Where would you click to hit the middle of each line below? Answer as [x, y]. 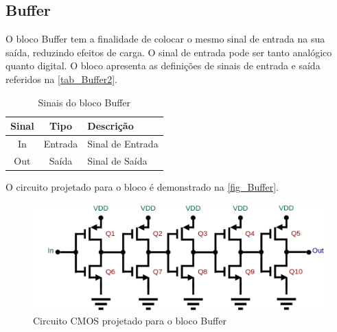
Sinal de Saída [117, 160]
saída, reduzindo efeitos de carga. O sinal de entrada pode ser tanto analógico [169, 52]
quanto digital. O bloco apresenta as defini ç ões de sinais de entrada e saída [163, 66]
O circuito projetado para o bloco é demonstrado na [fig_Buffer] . [142, 186]
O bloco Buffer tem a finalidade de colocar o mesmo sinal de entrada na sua [165, 39]
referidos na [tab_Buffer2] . [61, 79]
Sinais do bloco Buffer [84, 102]
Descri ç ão [111, 126]
